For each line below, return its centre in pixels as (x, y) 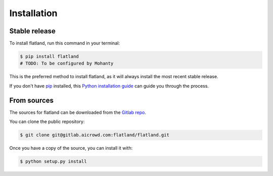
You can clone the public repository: (47, 122)
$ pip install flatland (50, 56)
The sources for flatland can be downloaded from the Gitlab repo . (78, 112)
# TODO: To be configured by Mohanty (67, 64)
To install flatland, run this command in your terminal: (64, 43)
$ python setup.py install (53, 162)
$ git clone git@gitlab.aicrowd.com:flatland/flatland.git (95, 135)
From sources (32, 100)
